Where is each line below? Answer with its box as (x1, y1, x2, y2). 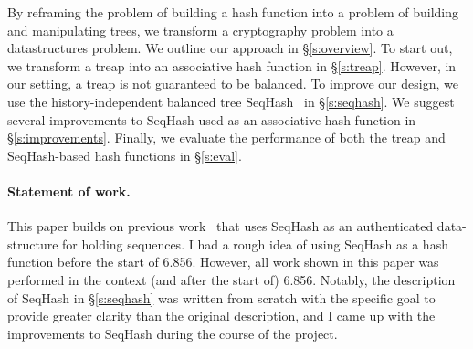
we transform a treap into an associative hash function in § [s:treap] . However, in (7, 56, 457, 75)
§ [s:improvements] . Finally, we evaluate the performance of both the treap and (7, 128, 446, 147)
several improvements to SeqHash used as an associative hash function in (7, 110, 416, 129)
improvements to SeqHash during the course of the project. (7, 323, 338, 343)
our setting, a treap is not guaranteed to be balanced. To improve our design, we (7, 74, 458, 93)
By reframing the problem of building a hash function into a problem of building (7, 3, 459, 21)
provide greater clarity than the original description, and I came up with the (7, 306, 436, 325)
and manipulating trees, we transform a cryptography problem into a (7, 20, 394, 39)
